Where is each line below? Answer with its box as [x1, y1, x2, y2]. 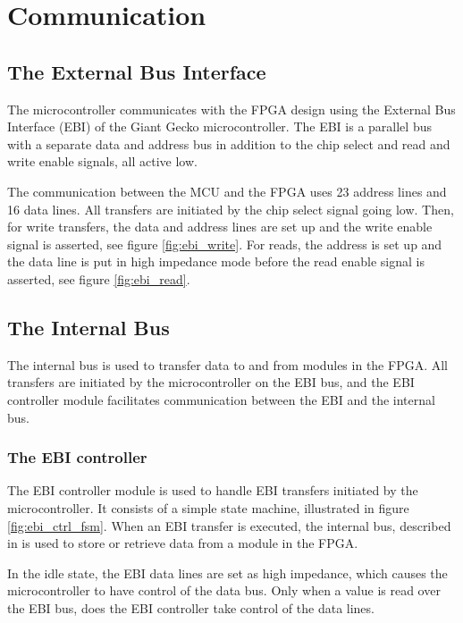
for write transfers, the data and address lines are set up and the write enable [7, 217, 433, 236]
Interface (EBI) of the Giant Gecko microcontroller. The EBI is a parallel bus [7, 117, 432, 136]
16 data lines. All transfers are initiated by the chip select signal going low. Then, [7, 199, 454, 218]
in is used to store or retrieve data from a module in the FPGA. [7, 534, 358, 552]
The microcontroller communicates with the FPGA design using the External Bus [7, 99, 456, 118]
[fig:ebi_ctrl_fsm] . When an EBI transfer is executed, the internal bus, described [7, 516, 451, 535]
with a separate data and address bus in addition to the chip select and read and [7, 134, 450, 153]
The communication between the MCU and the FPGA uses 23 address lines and [7, 181, 447, 200]
